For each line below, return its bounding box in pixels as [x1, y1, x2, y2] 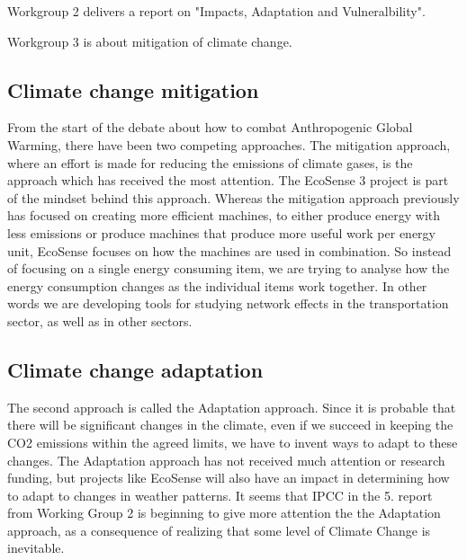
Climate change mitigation [7, 76, 259, 103]
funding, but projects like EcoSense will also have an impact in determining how [7, 468, 450, 487]
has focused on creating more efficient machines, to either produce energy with [7, 206, 441, 225]
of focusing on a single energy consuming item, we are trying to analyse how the [7, 259, 450, 278]
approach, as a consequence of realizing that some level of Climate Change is [7, 520, 431, 539]
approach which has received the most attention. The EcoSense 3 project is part [7, 171, 449, 190]
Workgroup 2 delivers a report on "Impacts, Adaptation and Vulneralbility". [7, 2, 426, 20]
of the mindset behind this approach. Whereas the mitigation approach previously [7, 188, 460, 207]
